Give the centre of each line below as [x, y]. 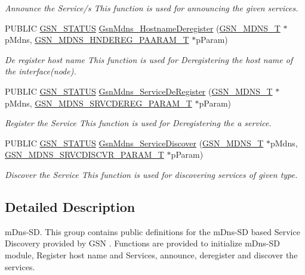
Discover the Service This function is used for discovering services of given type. [151, 174]
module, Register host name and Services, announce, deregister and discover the [151, 254]
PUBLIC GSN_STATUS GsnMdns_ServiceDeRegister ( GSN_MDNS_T [139, 91]
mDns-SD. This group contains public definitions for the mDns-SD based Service [152, 231]
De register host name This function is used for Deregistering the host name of [149, 59]
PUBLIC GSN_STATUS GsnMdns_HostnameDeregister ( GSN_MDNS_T [143, 28]
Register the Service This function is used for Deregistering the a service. [138, 123]
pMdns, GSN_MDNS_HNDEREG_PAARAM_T [97, 40]
